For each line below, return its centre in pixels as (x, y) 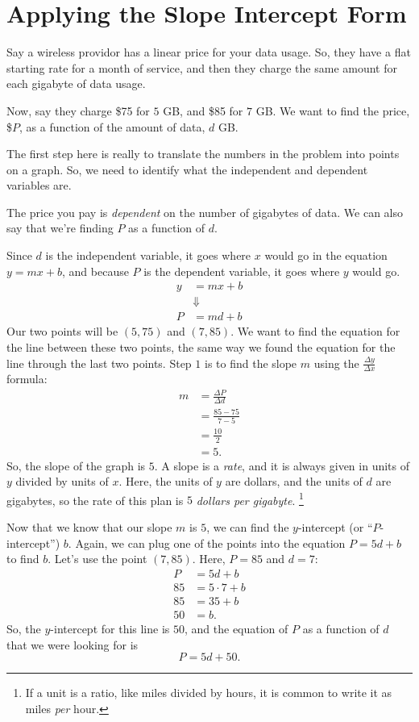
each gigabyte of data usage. (76, 83)
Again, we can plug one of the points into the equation (210, 543)
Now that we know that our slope (89, 527)
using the (336, 363)
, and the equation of (236, 628)
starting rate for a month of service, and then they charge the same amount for (202, 67)
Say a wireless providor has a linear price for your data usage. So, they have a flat (209, 52)
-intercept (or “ (335, 527)
